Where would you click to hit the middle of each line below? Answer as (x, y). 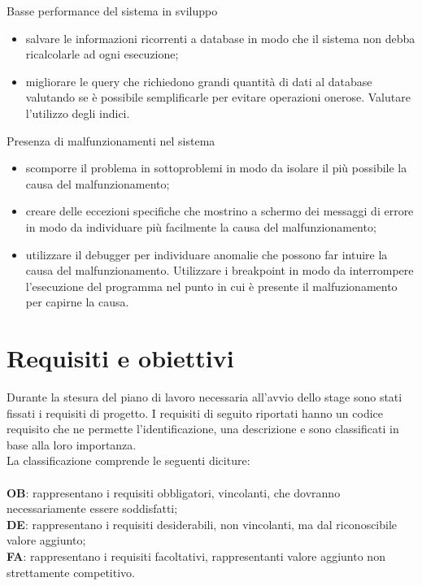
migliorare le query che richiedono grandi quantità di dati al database (199, 81)
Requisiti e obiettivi (120, 358)
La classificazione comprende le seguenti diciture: (128, 460)
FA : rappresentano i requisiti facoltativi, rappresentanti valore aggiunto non (196, 556)
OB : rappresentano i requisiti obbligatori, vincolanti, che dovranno (174, 492)
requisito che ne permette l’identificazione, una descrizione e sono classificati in (203, 429)
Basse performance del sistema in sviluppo (112, 11)
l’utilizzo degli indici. (78, 113)
